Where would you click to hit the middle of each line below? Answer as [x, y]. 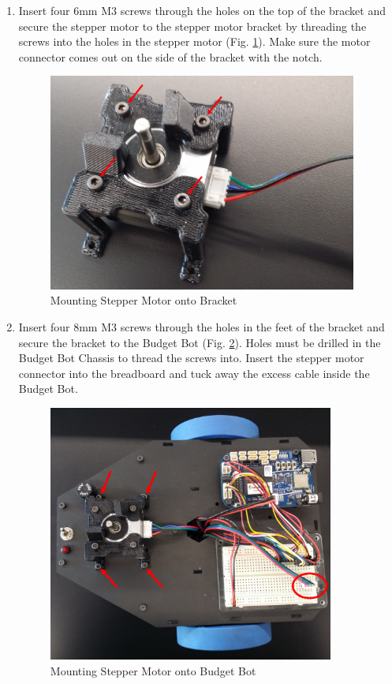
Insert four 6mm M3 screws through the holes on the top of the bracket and [202, 10]
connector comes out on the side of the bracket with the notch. [170, 56]
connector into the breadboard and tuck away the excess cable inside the [194, 373]
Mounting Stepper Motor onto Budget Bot [153, 670]
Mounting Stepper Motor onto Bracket [144, 300]
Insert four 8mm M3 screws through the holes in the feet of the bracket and [202, 326]
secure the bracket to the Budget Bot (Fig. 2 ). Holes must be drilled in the [200, 342]
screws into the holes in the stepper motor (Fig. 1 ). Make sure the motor [194, 41]
